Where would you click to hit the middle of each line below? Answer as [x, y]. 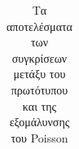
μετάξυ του [39, 74]
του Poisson [39, 137]
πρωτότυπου [39, 89]
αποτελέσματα [39, 26]
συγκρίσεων [39, 57]
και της [39, 105]
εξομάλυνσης [39, 122]
